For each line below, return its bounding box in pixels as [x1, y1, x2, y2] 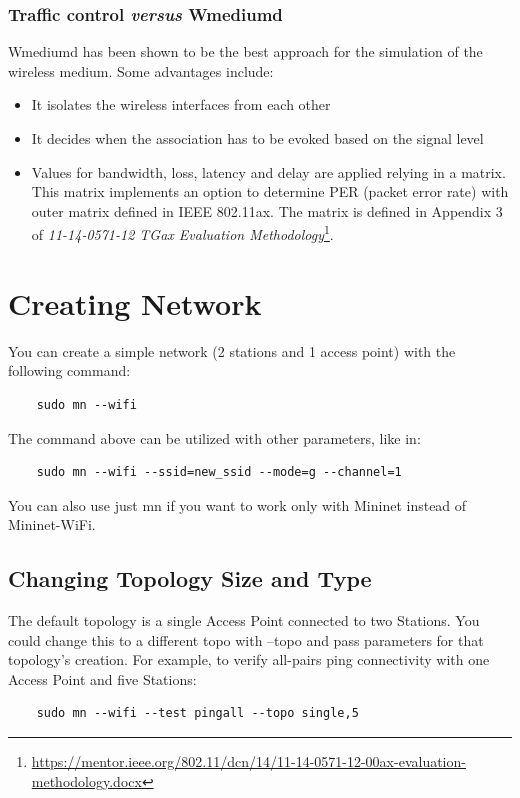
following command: [8, 360, 131, 381]
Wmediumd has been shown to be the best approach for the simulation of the [8, 41, 483, 62]
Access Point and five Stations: [8, 668, 197, 689]
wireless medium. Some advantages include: [8, 60, 274, 81]
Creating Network [8, 282, 262, 323]
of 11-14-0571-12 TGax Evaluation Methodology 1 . [31, 221, 334, 245]
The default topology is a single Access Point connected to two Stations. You [8, 610, 480, 631]
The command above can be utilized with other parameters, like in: [8, 427, 421, 448]
